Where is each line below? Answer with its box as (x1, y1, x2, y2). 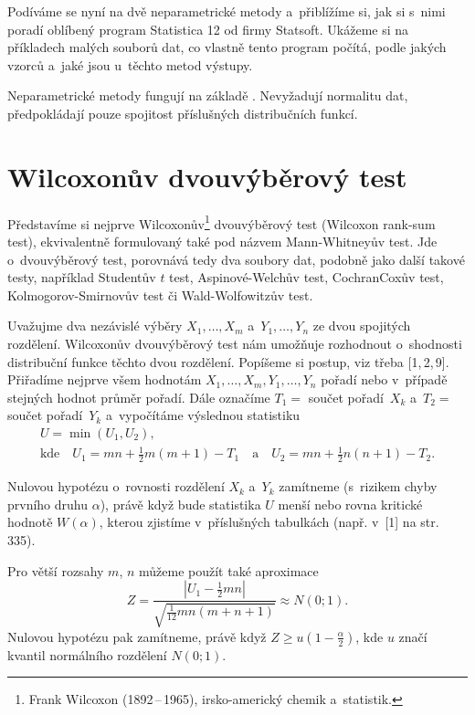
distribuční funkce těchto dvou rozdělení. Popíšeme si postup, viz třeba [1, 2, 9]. (7, 352, 449, 371)
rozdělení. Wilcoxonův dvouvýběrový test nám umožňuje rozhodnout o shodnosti (7, 333, 462, 352)
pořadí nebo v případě (321, 370, 448, 389)
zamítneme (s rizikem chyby (279, 477, 438, 496)
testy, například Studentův (7, 268, 156, 287)
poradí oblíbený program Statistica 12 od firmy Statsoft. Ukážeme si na (7, 19, 409, 38)
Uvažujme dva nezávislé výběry (7, 316, 183, 335)
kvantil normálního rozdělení (7, 645, 167, 664)
